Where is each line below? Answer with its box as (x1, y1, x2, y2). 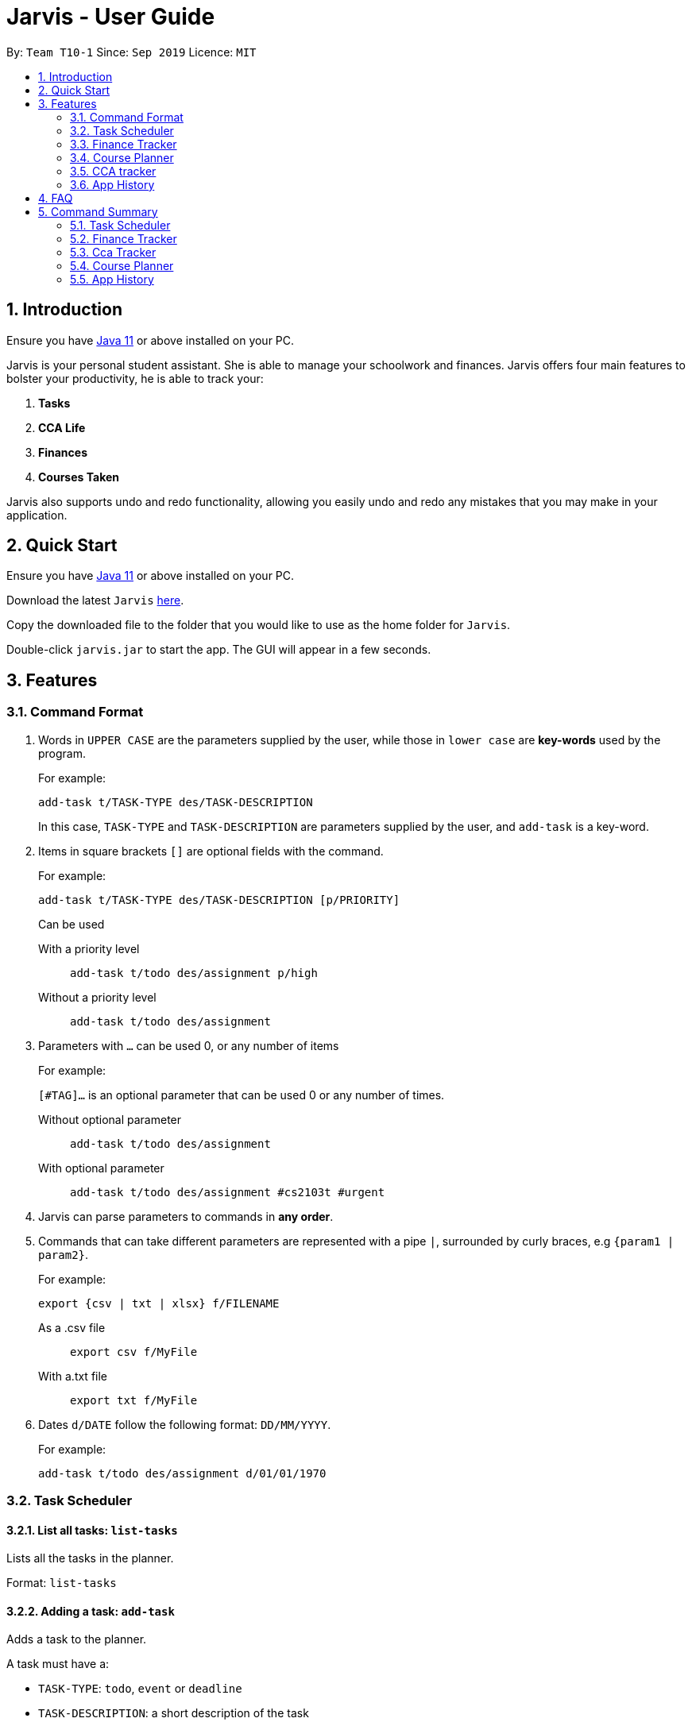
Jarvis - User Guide (6, 3, 215, 30)
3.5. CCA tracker (70, 164, 157, 178)
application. (6, 508, 68, 522)
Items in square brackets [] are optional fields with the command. (38, 844, 384, 858)
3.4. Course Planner (70, 150, 174, 164)
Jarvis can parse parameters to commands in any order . (38, 1209, 334, 1223)
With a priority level (38, 941, 140, 956)
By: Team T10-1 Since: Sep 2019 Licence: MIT (6, 44, 257, 59)
